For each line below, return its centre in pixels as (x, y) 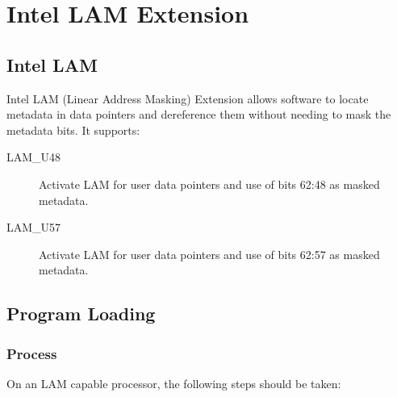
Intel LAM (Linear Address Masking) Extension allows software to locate (188, 98)
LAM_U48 (34, 157)
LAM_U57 (34, 227)
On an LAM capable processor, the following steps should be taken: (174, 383)
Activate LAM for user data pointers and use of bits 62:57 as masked (209, 254)
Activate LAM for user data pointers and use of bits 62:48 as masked (209, 184)
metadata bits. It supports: (73, 130)
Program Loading (81, 313)
